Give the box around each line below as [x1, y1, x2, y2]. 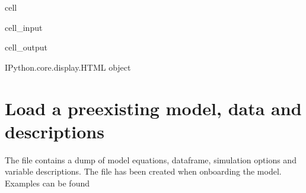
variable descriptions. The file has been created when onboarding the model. [5, 165, 282, 178]
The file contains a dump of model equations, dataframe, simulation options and [5, 153, 297, 166]
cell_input [5, 21, 43, 33]
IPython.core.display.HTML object [5, 61, 131, 73]
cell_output [5, 41, 47, 53]
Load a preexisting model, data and [5, 96, 302, 120]
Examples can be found [5, 176, 90, 189]
